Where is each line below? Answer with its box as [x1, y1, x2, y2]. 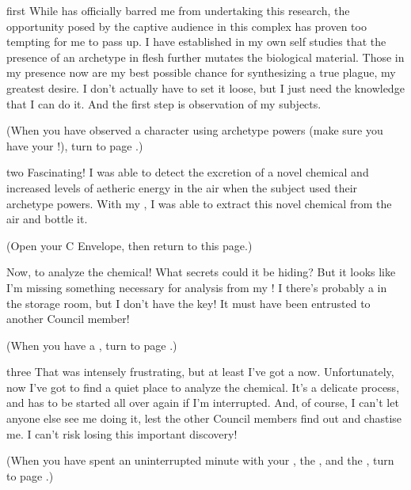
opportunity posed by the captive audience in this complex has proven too [6, 17, 367, 34]
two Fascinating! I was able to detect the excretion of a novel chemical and [6, 164, 369, 180]
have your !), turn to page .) [6, 137, 143, 154]
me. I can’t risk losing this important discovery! [6, 425, 238, 442]
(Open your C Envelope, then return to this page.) [6, 237, 253, 253]
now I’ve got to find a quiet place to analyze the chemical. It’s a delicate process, [6, 378, 400, 395]
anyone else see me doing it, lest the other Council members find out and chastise [6, 410, 402, 427]
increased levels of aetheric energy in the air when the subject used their [6, 179, 358, 196]
